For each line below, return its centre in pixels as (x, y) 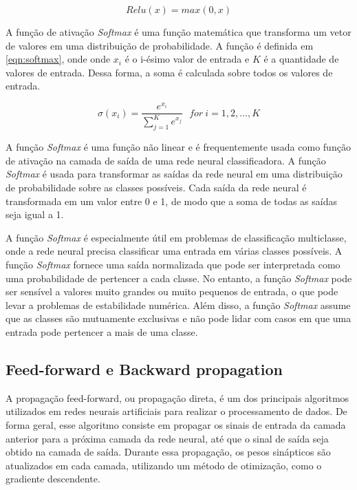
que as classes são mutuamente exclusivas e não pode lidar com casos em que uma (178, 318)
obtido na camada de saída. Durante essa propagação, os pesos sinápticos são (168, 452)
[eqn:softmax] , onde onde (58, 59)
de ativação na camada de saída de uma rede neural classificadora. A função (166, 160)
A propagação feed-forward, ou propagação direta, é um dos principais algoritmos (177, 397)
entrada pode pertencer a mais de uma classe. (102, 331)
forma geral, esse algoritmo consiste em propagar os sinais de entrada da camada (176, 424)
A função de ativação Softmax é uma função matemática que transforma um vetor (178, 32)
